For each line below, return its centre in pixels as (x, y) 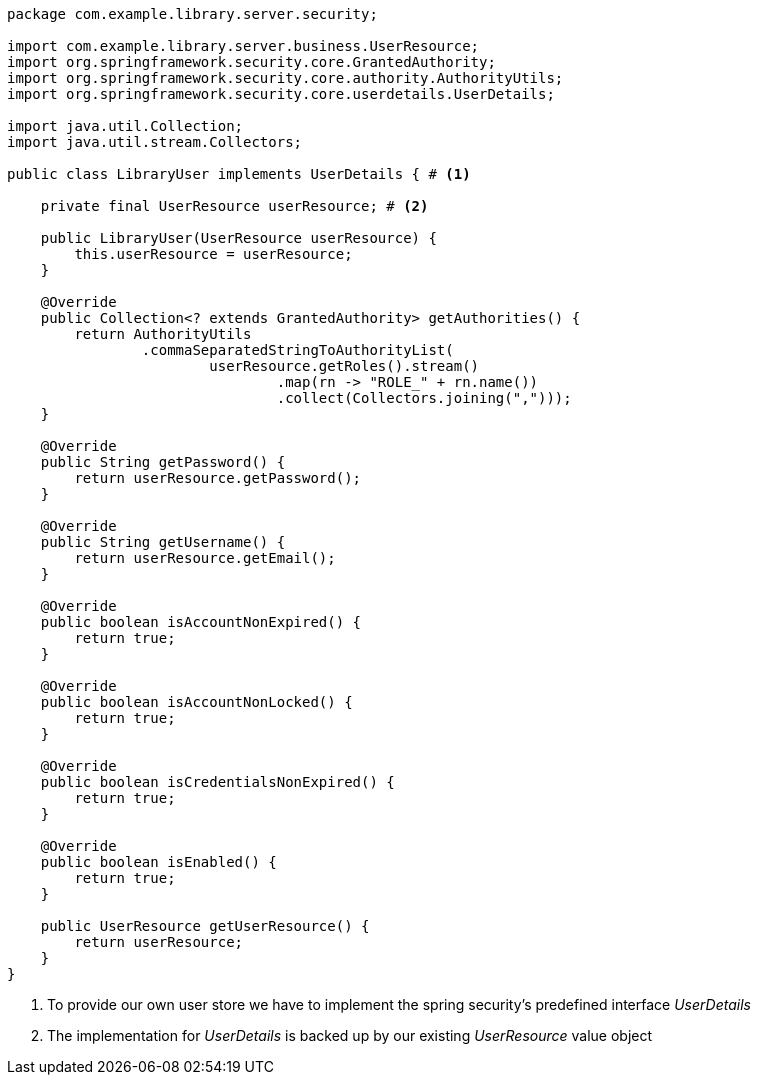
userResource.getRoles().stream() (344, 366)
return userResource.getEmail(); (205, 558)
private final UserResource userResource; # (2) (234, 206)
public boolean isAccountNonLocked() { (196, 702)
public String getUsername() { (163, 542)
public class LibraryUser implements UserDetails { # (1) (239, 174)
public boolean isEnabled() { (158, 862)
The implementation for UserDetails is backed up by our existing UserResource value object (350, 1035)
